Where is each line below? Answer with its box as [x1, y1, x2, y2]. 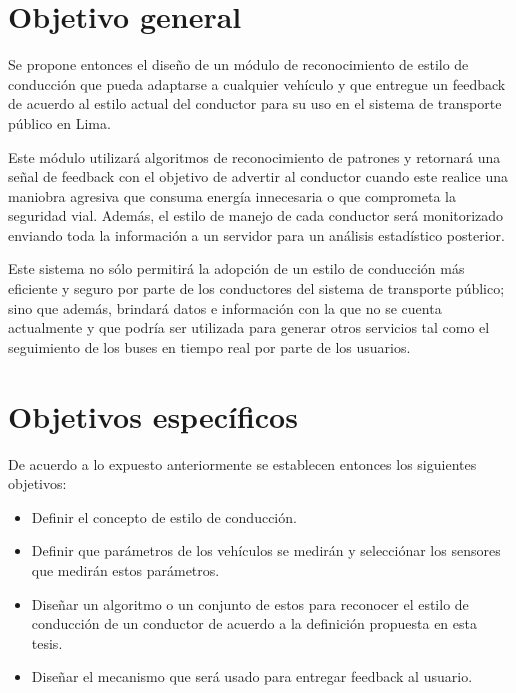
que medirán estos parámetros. [31, 559, 220, 580]
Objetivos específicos [8, 395, 298, 436]
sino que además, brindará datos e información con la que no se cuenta [8, 297, 442, 318]
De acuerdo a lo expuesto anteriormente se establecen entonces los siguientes [8, 453, 477, 474]
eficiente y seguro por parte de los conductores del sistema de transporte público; [8, 278, 505, 299]
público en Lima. [8, 112, 111, 133]
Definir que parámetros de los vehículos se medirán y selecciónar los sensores [31, 540, 501, 561]
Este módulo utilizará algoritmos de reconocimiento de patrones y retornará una [8, 146, 501, 167]
